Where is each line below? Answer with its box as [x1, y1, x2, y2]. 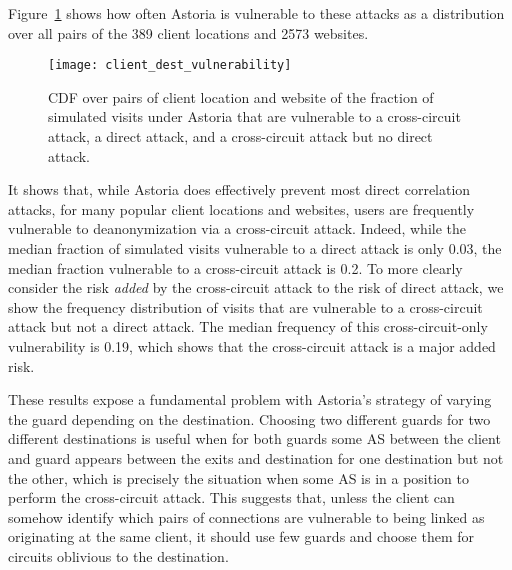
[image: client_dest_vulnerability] [48, 58, 292, 73]
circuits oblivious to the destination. [8, 545, 229, 566]
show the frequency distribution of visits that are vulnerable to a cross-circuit [8, 296, 483, 317]
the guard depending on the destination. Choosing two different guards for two [8, 408, 491, 429]
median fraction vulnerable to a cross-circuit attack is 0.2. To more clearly [8, 257, 463, 278]
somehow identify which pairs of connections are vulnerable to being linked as [8, 506, 485, 527]
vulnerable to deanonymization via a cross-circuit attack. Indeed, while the [8, 218, 466, 239]
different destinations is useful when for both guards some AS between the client [8, 428, 501, 449]
